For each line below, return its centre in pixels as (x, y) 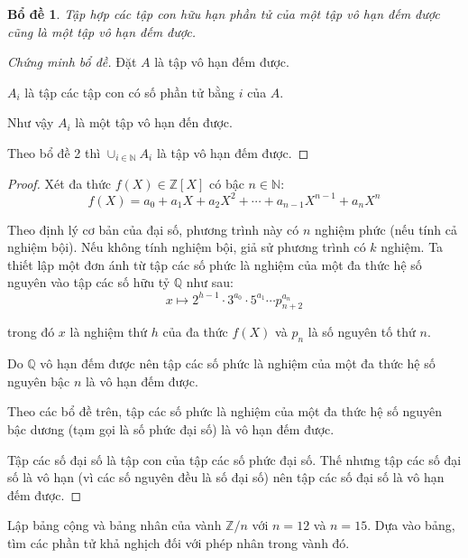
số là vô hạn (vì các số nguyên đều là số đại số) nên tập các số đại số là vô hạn (226, 477)
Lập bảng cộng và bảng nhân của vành (115, 525)
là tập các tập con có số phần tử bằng (129, 92)
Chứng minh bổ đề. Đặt (72, 62)
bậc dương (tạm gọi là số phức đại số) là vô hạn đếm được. (171, 428)
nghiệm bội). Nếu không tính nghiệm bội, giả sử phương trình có (187, 247)
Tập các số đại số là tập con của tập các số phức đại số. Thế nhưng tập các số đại (234, 459)
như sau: (210, 282)
